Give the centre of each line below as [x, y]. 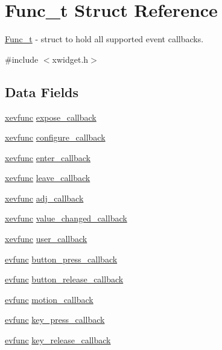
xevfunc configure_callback [55, 137]
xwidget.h [70, 59]
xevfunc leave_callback [48, 178]
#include [22, 59]
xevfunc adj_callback [44, 198]
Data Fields [42, 91]
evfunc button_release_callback [64, 279]
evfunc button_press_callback [61, 259]
